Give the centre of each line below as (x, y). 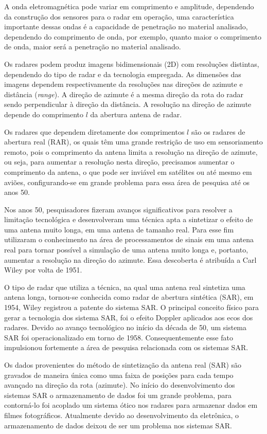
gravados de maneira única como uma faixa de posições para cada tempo (119, 375)
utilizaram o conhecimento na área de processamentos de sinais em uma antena (129, 239)
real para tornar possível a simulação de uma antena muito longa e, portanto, (126, 250)
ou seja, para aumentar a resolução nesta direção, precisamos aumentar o (119, 162)
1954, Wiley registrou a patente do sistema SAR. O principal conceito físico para (131, 307)
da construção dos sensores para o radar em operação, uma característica (119, 16)
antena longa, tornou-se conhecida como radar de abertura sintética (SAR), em (129, 297)
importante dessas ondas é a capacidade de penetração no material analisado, (126, 26)
